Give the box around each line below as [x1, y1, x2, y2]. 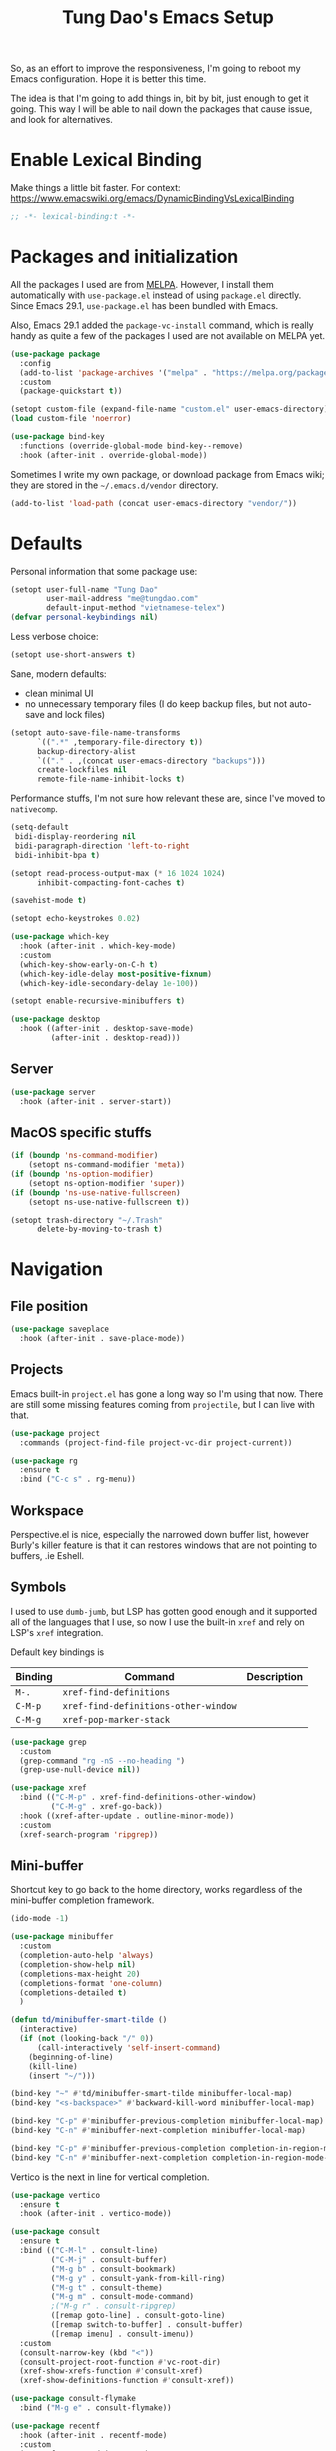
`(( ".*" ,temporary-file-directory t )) [36, 737, 203, 747]
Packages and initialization [10, 246, 239, 268]
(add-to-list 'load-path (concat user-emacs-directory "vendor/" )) [10, 498, 298, 508]
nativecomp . [10, 803, 58, 815]
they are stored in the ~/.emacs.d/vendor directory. [10, 479, 219, 491]
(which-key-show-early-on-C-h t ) [19, 959, 159, 970]
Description [246, 1669, 304, 1683]
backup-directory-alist [36, 746, 137, 756]
